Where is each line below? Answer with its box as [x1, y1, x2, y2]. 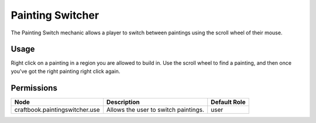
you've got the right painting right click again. [11, 68, 121, 75]
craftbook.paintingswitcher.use [14, 106, 100, 114]
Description [106, 98, 140, 106]
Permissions [11, 83, 58, 93]
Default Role [211, 98, 246, 106]
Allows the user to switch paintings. [106, 106, 205, 114]
